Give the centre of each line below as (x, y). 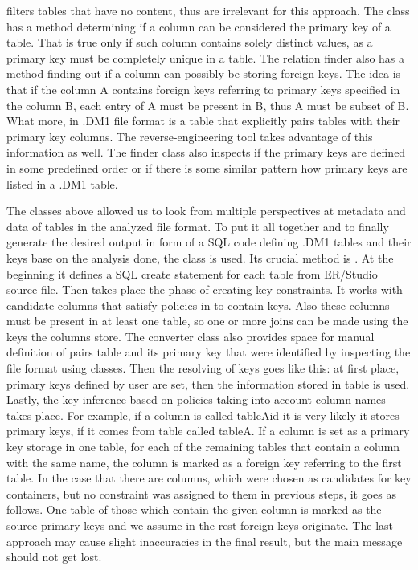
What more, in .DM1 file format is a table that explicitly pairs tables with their (203, 121)
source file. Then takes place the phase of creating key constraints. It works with (205, 289)
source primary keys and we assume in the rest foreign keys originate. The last (200, 525)
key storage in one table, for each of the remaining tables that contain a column (203, 447)
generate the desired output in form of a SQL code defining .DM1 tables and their (209, 242)
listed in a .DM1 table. (62, 183)
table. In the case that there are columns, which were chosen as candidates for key (209, 478)
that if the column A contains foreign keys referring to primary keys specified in (203, 89)
